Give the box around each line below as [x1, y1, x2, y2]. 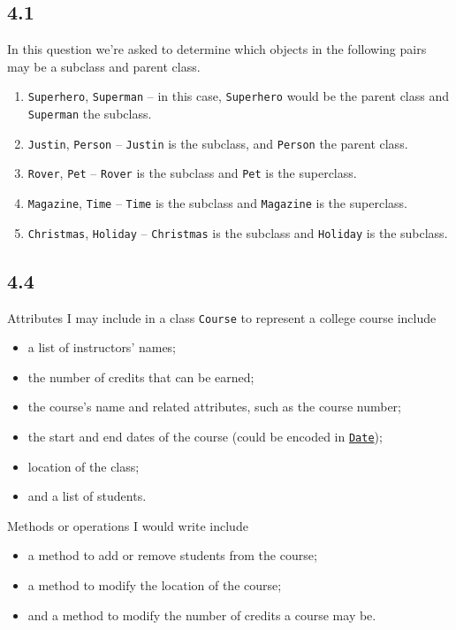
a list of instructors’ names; [27, 338, 177, 357]
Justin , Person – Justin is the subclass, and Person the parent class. [27, 134, 408, 152]
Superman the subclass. [27, 104, 152, 123]
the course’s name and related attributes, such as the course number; [27, 397, 401, 416]
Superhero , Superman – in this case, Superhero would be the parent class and [27, 87, 450, 105]
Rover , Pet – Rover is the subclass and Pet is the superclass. [27, 164, 357, 182]
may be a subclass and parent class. [7, 57, 201, 75]
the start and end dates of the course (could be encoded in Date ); [27, 426, 383, 445]
